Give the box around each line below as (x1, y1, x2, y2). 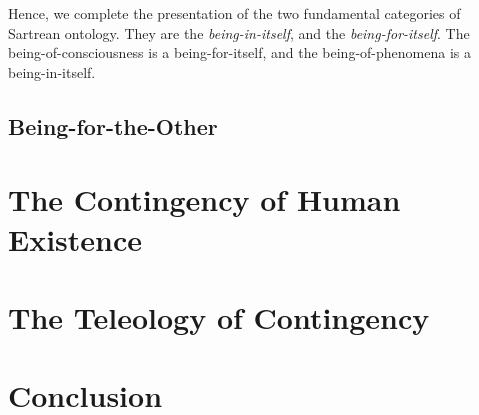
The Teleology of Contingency (8, 296, 430, 337)
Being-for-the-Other (8, 110, 218, 141)
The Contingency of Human (8, 179, 401, 220)
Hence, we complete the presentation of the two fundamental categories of (8, 3, 461, 23)
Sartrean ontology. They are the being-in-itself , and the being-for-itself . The (8, 22, 470, 43)
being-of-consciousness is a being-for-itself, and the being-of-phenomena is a (8, 42, 471, 63)
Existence (8, 218, 143, 259)
